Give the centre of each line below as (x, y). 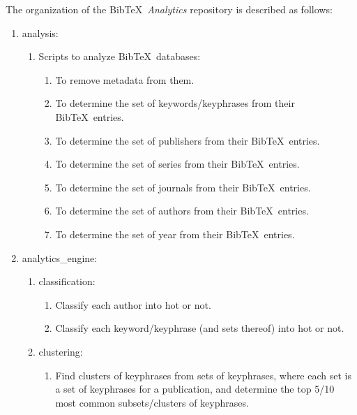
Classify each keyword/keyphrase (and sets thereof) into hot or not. (200, 328)
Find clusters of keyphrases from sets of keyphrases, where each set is (203, 375)
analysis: (40, 32)
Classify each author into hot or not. (133, 304)
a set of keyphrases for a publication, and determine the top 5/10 (195, 389)
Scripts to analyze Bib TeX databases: (120, 56)
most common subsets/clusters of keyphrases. (152, 402)
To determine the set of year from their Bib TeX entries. (175, 234)
